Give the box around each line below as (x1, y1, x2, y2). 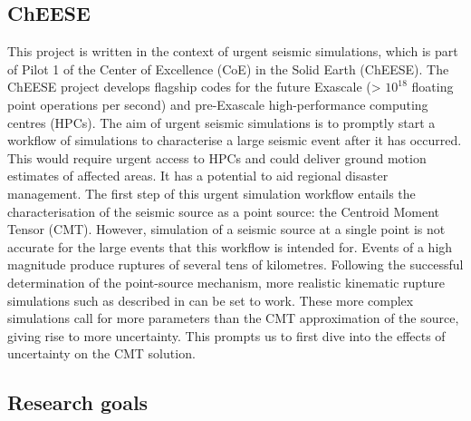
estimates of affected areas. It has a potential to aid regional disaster (7, 166, 389, 185)
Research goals (7, 388, 149, 416)
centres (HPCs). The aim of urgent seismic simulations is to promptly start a (7, 113, 436, 132)
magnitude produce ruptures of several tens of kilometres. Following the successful (7, 255, 464, 274)
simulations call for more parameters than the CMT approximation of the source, (7, 308, 459, 328)
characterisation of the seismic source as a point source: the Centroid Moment (7, 201, 439, 220)
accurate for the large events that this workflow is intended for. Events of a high (7, 237, 453, 256)
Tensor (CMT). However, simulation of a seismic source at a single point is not (7, 220, 446, 239)
